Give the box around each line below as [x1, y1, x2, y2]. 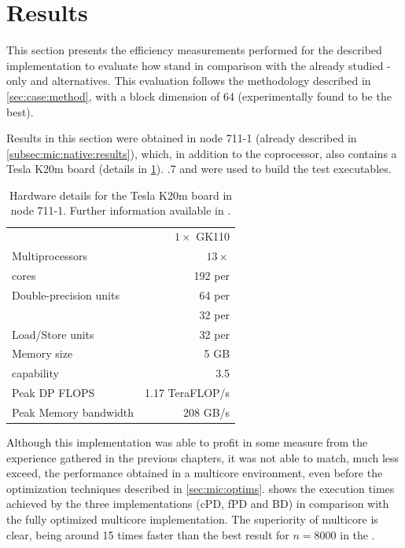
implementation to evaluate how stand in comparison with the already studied [6, 57, 384, 73]
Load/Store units [12, 325, 94, 342]
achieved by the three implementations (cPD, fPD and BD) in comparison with [6, 495, 389, 512]
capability [12, 365, 59, 381]
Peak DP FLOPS [12, 384, 95, 401]
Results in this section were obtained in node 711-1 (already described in [6, 130, 357, 146]
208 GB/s [183, 403, 230, 420]
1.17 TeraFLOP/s [145, 384, 230, 401]
